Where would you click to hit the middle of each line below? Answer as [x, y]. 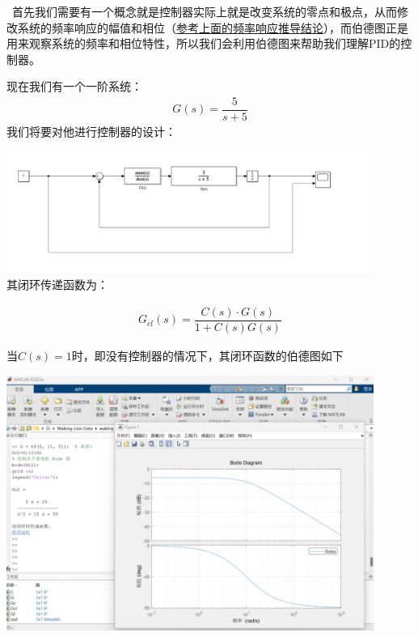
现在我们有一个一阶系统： [74, 86]
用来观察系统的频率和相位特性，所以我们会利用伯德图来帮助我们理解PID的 [204, 43]
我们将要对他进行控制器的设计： [91, 132]
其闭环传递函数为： [57, 285]
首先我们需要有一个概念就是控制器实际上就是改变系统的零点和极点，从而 [204, 11]
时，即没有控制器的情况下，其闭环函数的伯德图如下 [207, 355]
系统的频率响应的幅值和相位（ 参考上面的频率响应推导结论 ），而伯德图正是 [213, 27]
